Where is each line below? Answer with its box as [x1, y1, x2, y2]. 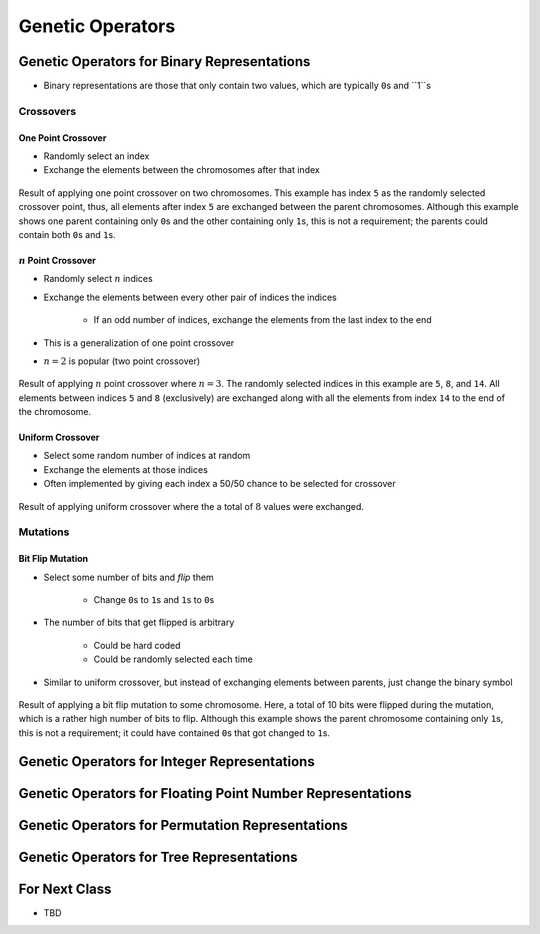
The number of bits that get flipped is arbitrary [43, 616, 235, 629]
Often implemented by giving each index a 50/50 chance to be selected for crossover [43, 478, 396, 490]
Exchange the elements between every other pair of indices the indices [43, 291, 337, 303]
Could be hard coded [93, 639, 181, 651]
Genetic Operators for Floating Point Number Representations [18, 785, 412, 802]
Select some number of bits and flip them [43, 571, 214, 583]
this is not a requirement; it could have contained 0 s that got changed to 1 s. [18, 726, 330, 739]
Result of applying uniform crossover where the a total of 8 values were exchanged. [18, 500, 364, 512]
